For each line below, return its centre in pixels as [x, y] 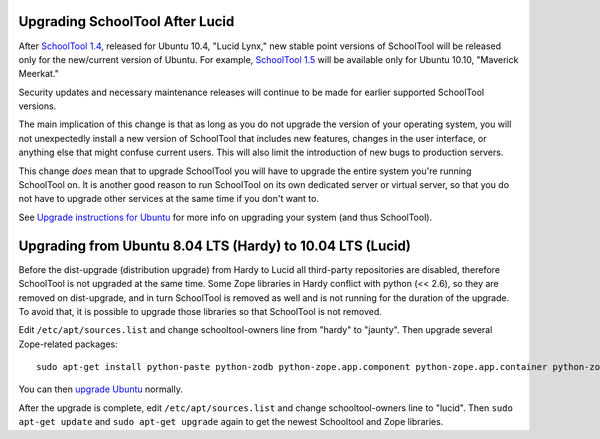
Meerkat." [38, 74]
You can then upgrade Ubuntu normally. [101, 389]
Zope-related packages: [68, 344]
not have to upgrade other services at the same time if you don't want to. [169, 199]
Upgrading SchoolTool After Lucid [126, 21]
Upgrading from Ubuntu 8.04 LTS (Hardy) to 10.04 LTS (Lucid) [215, 245]
